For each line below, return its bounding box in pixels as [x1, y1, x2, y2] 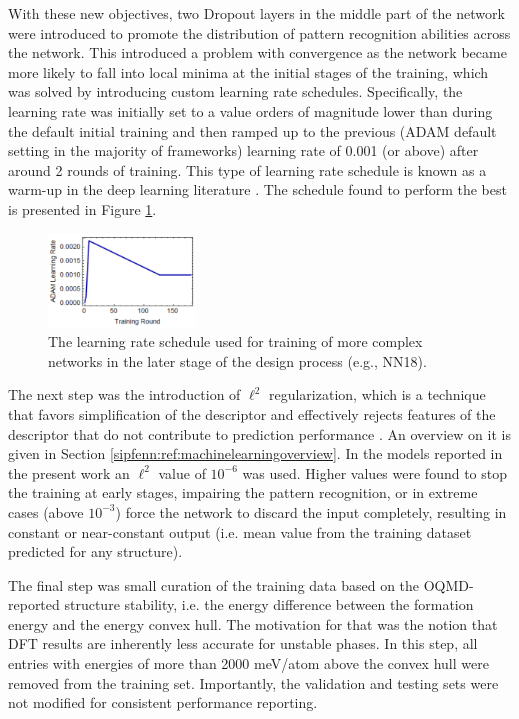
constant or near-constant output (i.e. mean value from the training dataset [8, 521, 472, 542]
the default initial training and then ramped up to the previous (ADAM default [8, 120, 497, 141]
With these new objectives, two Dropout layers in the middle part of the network [8, 3, 505, 23]
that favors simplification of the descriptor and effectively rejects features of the [8, 403, 496, 424]
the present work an [8, 462, 130, 483]
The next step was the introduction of [8, 384, 241, 405]
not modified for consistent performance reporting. [8, 692, 318, 713]
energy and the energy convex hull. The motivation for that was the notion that [8, 613, 498, 634]
